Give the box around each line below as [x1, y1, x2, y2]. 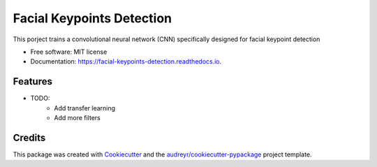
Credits [13, 131, 46, 143]
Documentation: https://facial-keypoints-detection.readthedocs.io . [30, 57, 222, 66]
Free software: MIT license [30, 48, 108, 56]
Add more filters [54, 114, 101, 122]
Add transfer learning [54, 103, 115, 112]
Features [13, 75, 52, 87]
